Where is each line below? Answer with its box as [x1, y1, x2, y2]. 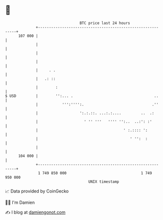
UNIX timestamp [88, 179, 119, 184]
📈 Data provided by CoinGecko [5, 188, 69, 194]
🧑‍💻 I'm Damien [5, 199, 35, 205]
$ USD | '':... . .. [5, 93, 159, 98]
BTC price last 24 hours [79, 21, 131, 25]
